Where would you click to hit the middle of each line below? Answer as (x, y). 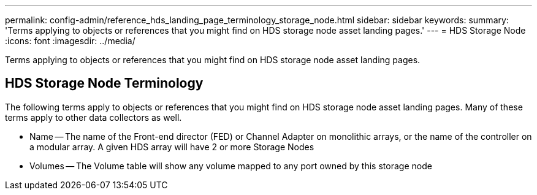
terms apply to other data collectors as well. (93, 117)
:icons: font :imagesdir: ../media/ (70, 41)
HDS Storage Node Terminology (104, 83)
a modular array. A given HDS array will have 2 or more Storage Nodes (172, 147)
